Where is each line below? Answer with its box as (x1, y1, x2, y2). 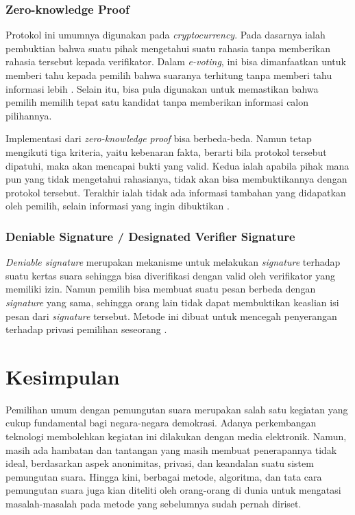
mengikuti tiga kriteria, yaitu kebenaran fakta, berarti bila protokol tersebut (5, 144, 327, 159)
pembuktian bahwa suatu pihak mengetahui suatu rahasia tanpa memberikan (5, 41, 331, 55)
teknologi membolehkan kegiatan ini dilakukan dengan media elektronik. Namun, (5, 429, 347, 444)
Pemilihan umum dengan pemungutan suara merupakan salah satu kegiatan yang (5, 402, 348, 416)
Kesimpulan (5, 362, 120, 390)
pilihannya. (5, 108, 52, 122)
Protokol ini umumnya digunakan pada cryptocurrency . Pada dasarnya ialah (5, 27, 326, 42)
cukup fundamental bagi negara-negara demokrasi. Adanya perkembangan (5, 415, 317, 430)
